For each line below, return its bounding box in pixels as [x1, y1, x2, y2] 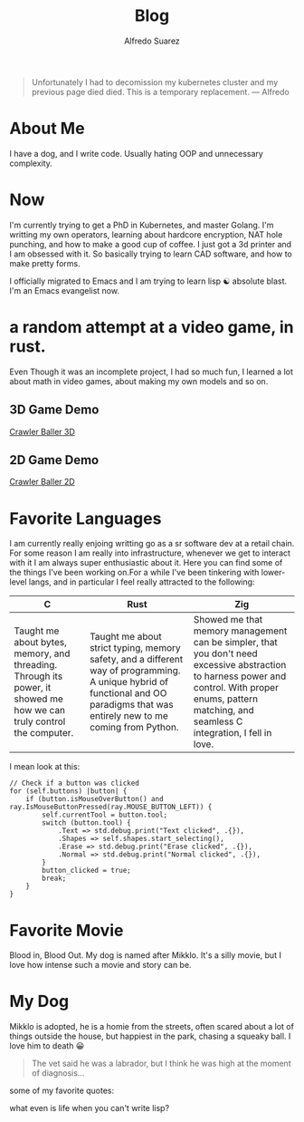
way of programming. [89, 664, 181, 677]
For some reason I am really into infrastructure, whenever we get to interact [9, 547, 291, 558]
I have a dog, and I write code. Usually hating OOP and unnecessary [9, 148, 264, 159]
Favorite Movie [9, 920, 124, 941]
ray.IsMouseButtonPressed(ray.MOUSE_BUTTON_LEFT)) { [9, 803, 213, 812]
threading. [14, 659, 58, 672]
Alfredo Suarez [123, 35, 181, 46]
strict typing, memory [89, 642, 181, 654]
